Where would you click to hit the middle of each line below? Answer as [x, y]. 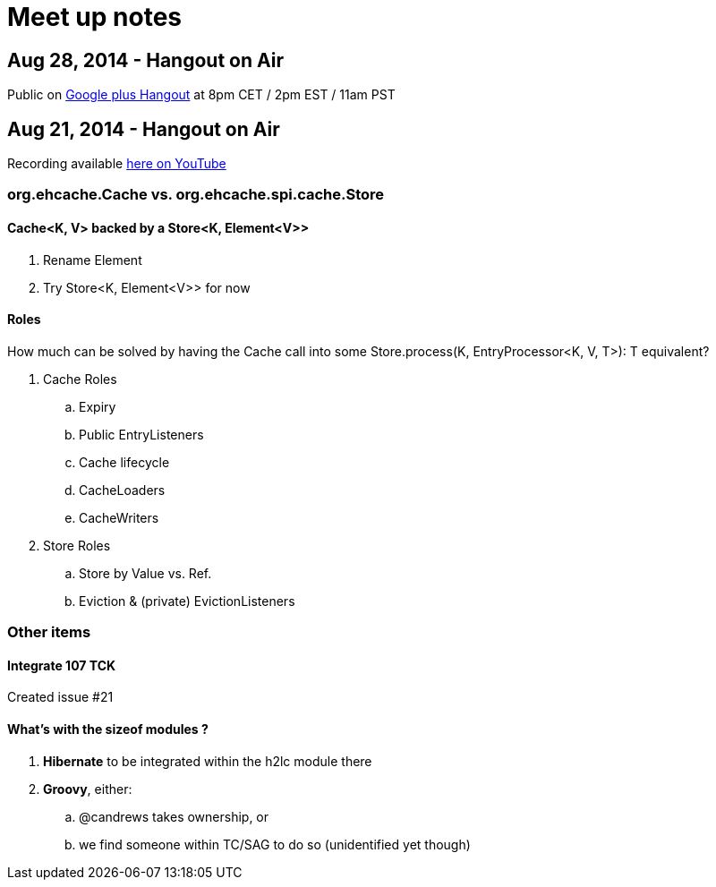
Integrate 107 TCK [62, 665]
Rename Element [93, 260]
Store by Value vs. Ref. [145, 573]
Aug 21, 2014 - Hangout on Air [144, 129]
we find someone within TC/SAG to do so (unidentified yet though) [275, 844]
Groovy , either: [88, 789]
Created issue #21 [60, 697]
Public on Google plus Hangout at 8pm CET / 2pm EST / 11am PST [201, 95]
